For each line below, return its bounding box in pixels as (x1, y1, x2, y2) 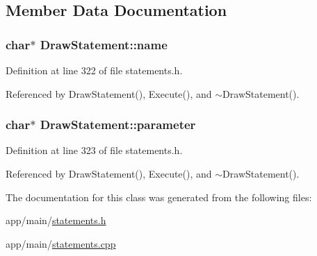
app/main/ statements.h (6, 213, 106, 228)
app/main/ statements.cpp (6, 236, 116, 250)
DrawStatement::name (40, 35, 168, 53)
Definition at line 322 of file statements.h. (6, 63, 183, 77)
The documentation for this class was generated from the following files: (6, 189, 312, 204)
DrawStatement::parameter (40, 116, 196, 133)
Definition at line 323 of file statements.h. (6, 143, 183, 157)
